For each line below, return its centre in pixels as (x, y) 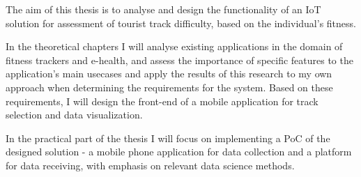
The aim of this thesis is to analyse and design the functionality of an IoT (163, 9)
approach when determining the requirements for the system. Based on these (169, 87)
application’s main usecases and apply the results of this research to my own (169, 74)
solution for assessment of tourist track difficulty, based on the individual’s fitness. (181, 23)
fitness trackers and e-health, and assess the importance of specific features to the (179, 60)
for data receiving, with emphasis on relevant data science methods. (150, 165)
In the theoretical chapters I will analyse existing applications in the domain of (174, 46)
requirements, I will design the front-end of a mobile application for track (162, 101)
